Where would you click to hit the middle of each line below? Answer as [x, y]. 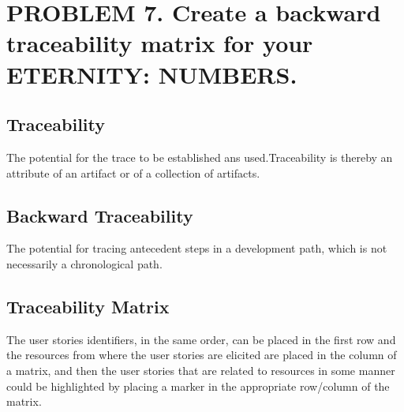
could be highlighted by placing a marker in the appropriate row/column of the [198, 386]
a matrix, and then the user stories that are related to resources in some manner [201, 370]
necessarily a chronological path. [84, 263]
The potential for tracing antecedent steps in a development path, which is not [197, 248]
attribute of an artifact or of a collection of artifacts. [133, 172]
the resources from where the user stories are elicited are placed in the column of [202, 355]
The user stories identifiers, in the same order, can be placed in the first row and [201, 339]
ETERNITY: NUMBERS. [152, 74]
